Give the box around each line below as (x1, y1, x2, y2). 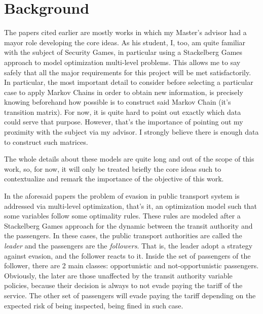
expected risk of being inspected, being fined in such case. (4, 300, 183, 310)
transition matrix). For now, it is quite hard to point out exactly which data (4, 106, 241, 117)
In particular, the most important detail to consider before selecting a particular (4, 77, 253, 87)
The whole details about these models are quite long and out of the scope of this (4, 153, 254, 164)
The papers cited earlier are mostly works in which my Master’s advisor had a (4, 27, 247, 38)
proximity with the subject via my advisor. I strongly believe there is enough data (4, 127, 259, 137)
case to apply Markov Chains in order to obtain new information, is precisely (4, 86, 243, 97)
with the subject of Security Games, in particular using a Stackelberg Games (4, 47, 243, 57)
